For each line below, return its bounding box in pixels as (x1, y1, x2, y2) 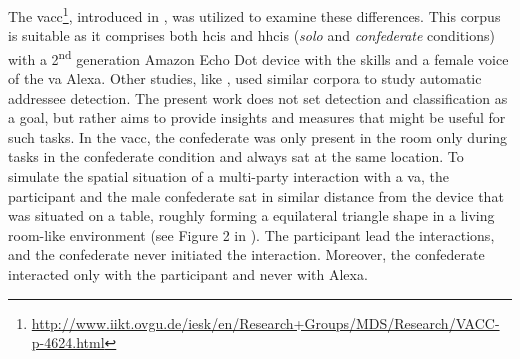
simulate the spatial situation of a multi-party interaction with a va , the (8, 166, 449, 187)
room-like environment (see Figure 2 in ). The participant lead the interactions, (8, 224, 495, 245)
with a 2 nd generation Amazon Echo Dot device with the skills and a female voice (8, 45, 509, 69)
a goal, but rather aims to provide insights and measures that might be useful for (8, 107, 506, 128)
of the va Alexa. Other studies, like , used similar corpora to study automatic (8, 68, 482, 89)
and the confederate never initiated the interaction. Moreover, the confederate (8, 244, 485, 265)
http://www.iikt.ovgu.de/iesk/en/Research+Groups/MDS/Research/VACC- (31, 312, 500, 333)
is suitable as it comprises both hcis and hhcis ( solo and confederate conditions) (8, 25, 495, 46)
